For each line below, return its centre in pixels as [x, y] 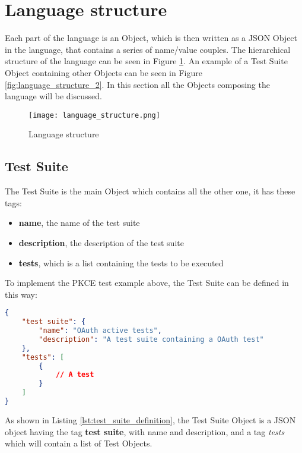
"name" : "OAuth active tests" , [100, 331]
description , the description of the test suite [101, 242]
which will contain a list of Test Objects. [79, 443]
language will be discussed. [53, 96]
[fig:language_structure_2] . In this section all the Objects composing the [137, 84]
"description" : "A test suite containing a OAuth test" [151, 339]
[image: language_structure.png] [94, 115]
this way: [21, 294]
